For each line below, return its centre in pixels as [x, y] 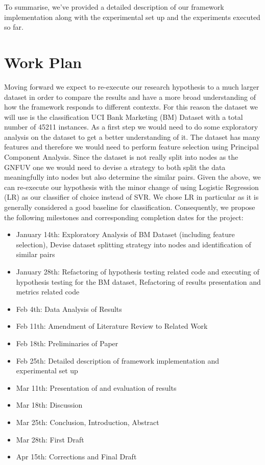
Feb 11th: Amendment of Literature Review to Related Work [112, 326]
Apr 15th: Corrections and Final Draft [76, 457]
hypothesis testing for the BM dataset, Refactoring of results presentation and [138, 281]
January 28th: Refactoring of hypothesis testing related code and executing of [138, 271]
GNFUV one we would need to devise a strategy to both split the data [115, 167]
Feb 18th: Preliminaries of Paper [67, 343]
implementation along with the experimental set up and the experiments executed [132, 17]
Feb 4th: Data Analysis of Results [69, 309]
